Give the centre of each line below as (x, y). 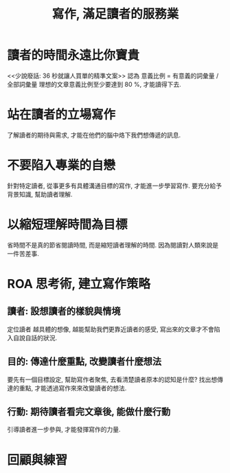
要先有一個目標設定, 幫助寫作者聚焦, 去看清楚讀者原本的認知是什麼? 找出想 (112, 379)
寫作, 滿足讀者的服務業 (115, 14)
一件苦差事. (23, 253)
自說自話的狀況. (35, 338)
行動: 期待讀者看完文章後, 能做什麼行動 (89, 411)
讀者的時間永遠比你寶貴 (73, 55)
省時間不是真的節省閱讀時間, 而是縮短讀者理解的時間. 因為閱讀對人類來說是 (113, 245)
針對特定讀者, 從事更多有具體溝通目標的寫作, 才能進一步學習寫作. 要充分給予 (114, 186)
